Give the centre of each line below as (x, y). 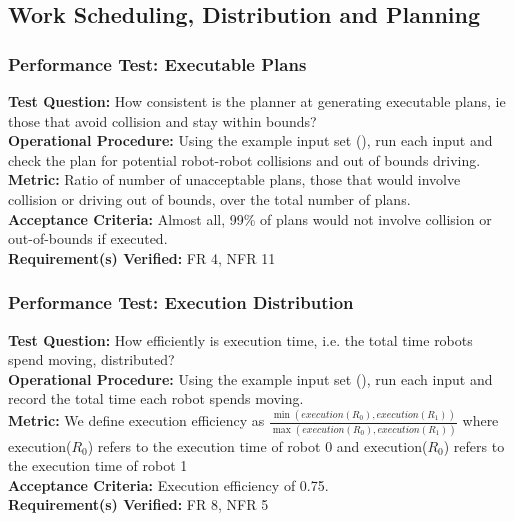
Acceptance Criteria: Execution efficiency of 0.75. (168, 484)
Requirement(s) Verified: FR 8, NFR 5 (138, 504)
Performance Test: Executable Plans (157, 63)
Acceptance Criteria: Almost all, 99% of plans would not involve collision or (250, 218)
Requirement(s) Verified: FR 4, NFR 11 (142, 257)
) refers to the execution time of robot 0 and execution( (257, 445)
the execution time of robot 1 (98, 465)
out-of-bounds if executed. (88, 238)
